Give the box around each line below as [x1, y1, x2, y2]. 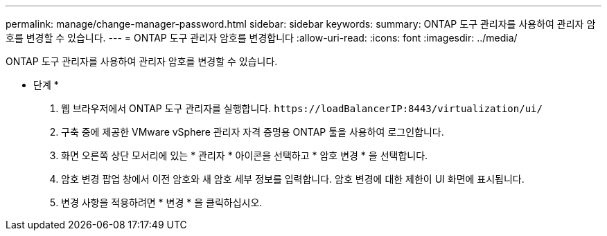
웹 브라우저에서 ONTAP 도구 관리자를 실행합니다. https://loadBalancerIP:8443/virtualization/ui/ [61, 102, 543, 114]
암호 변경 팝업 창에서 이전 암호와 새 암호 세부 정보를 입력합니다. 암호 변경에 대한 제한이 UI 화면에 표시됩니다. [61, 173, 525, 185]
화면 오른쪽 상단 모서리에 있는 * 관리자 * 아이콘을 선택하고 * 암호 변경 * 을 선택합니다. [61, 149, 428, 161]
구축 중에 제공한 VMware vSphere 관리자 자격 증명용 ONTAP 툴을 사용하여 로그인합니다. [61, 126, 444, 138]
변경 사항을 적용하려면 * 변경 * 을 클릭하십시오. [61, 197, 263, 208]
